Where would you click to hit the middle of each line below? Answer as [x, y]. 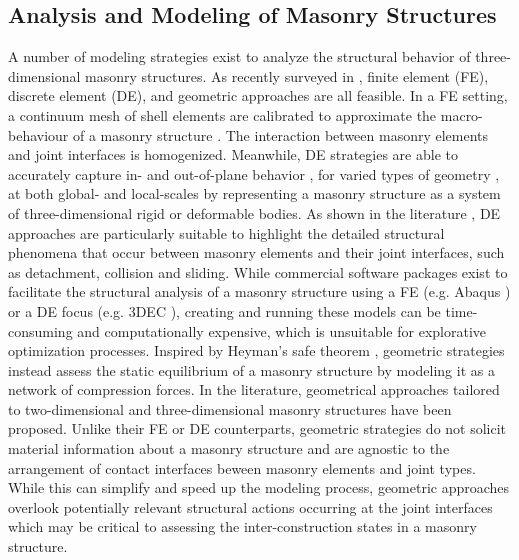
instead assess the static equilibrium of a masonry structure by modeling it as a [251, 369]
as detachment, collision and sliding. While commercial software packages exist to [258, 271]
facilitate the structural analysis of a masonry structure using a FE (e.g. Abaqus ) [259, 291]
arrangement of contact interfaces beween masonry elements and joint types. [242, 467]
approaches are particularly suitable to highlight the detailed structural [226, 232]
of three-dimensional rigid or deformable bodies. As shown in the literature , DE [254, 212]
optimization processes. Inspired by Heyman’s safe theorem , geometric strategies [256, 350]
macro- [461, 114]
